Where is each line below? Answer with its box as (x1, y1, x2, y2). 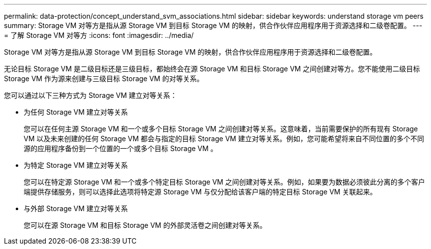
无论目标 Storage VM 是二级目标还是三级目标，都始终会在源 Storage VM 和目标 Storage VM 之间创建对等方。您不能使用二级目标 (4, 64, 420, 73)
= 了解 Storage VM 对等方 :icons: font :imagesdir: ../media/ (4, 31, 194, 39)
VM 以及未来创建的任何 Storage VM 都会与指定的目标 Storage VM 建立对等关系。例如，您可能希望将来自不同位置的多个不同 (24, 134, 424, 143)
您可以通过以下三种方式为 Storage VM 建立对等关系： (4, 91, 177, 99)
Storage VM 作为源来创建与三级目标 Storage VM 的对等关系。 (4, 74, 204, 83)
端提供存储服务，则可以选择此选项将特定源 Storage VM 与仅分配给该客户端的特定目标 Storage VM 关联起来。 (24, 187, 377, 196)
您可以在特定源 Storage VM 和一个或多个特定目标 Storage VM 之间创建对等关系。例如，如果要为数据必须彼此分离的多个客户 (24, 178, 425, 186)
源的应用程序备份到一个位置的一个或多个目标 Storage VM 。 (24, 144, 217, 153)
